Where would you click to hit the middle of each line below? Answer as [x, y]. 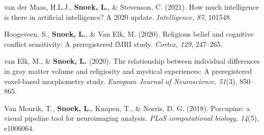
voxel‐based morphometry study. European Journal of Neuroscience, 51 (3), [121, 81]
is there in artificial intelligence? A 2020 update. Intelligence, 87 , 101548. [118, 17]
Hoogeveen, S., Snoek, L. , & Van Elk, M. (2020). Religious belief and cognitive [129, 34]
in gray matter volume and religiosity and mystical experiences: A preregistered [128, 71]
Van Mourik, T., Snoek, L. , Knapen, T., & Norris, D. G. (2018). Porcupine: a [127, 108]
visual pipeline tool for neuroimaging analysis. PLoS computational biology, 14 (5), [131, 118]
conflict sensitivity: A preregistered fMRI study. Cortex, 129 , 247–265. [113, 44]
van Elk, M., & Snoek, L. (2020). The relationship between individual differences [132, 61]
